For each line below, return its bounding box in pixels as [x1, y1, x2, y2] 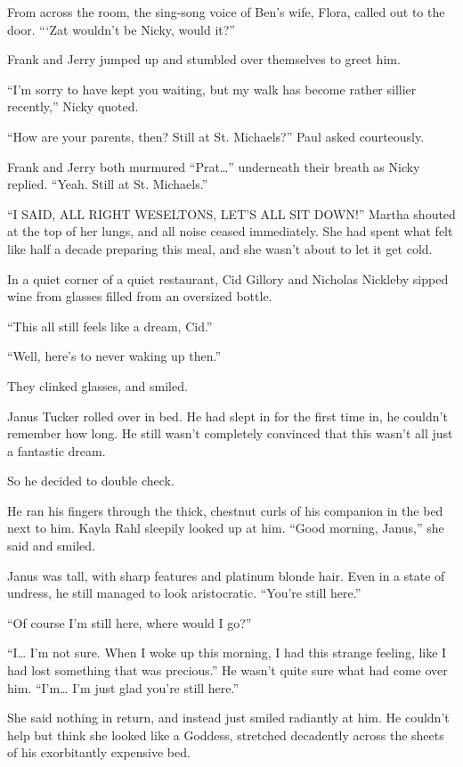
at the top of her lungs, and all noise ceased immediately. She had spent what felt [7, 222, 453, 241]
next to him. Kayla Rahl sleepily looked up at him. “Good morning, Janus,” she [7, 518, 444, 537]
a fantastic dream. [7, 441, 106, 460]
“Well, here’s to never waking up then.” [7, 347, 222, 365]
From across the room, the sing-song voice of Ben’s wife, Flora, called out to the [7, 3, 445, 20]
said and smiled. [7, 536, 95, 555]
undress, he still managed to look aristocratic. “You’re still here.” [7, 583, 361, 602]
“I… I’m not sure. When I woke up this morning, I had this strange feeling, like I [7, 643, 447, 662]
